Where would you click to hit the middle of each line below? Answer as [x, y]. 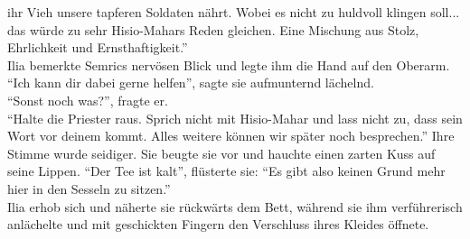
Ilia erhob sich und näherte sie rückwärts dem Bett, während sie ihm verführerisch [235, 206]
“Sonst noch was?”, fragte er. [88, 100]
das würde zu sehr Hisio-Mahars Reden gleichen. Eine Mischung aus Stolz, [213, 29]
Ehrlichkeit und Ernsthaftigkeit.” [98, 47]
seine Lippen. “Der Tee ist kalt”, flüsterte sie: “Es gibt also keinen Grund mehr [226, 171]
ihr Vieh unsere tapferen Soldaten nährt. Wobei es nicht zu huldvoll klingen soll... [234, 12]
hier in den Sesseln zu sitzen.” [89, 188]
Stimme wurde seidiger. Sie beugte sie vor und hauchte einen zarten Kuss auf [221, 153]
